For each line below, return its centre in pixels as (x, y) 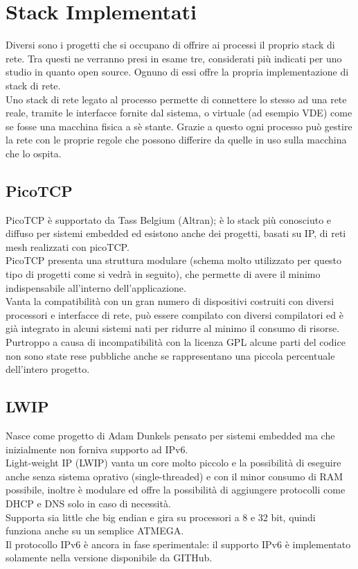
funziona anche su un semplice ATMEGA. (95, 531)
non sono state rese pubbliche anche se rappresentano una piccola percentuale (170, 355)
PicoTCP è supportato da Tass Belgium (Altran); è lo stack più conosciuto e (169, 219)
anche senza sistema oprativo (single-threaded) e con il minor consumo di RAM (174, 476)
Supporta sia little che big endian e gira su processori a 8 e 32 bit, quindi (161, 517)
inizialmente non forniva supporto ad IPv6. (97, 449)
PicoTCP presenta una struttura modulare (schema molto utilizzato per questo (174, 260)
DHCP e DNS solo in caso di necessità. (88, 503)
